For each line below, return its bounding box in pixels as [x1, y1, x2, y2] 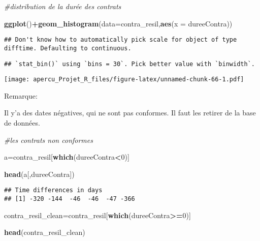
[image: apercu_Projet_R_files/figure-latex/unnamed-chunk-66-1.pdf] [4, 76, 244, 83]
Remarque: [4, 90, 38, 101]
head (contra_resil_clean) [4, 227, 85, 237]
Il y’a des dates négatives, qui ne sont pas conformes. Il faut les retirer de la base [4, 107, 256, 118]
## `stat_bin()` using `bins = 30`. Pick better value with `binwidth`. [4, 60, 255, 68]
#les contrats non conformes [4, 134, 93, 145]
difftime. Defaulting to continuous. [4, 44, 132, 52]
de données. [4, 117, 40, 128]
